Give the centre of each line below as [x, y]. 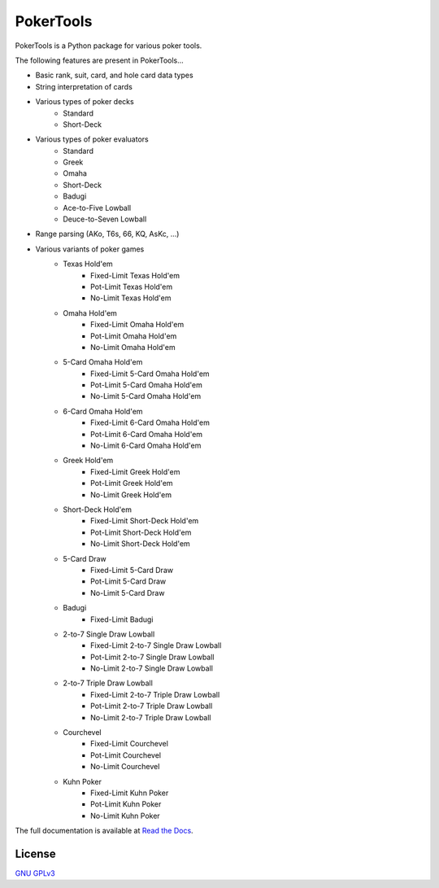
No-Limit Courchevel [125, 767]
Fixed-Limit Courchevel [129, 744]
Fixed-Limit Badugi [122, 619]
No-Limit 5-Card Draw [128, 593]
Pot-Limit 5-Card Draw [128, 581]
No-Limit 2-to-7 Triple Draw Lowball [151, 717]
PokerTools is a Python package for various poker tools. [109, 46]
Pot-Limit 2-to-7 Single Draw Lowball [152, 657]
